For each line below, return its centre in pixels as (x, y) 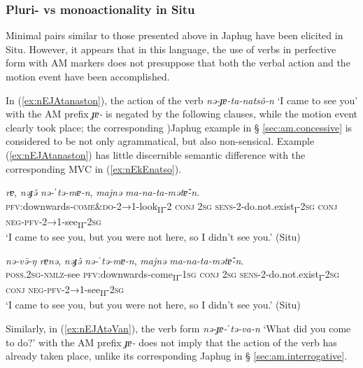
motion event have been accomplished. (88, 76)
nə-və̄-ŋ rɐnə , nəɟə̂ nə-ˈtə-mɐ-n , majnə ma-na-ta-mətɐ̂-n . (125, 260)
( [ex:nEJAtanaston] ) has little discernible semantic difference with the (156, 154)
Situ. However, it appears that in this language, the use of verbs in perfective (171, 49)
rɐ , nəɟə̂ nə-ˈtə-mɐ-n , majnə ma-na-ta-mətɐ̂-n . (103, 192)
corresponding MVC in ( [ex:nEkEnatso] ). (94, 168)
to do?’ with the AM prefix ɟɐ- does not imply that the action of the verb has (171, 342)
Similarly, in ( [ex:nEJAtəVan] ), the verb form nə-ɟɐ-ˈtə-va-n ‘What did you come (178, 328)
